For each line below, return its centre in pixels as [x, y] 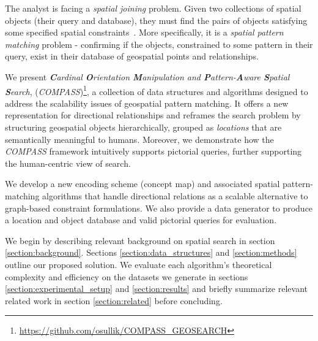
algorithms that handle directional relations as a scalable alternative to [175, 195]
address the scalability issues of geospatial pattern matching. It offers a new [147, 103]
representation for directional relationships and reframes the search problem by [153, 115]
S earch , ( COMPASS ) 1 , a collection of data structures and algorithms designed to [157, 90]
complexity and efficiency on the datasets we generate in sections [127, 276]
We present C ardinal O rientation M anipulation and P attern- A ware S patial [147, 76]
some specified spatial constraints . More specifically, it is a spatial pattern [144, 32]
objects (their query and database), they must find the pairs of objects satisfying [156, 20]
